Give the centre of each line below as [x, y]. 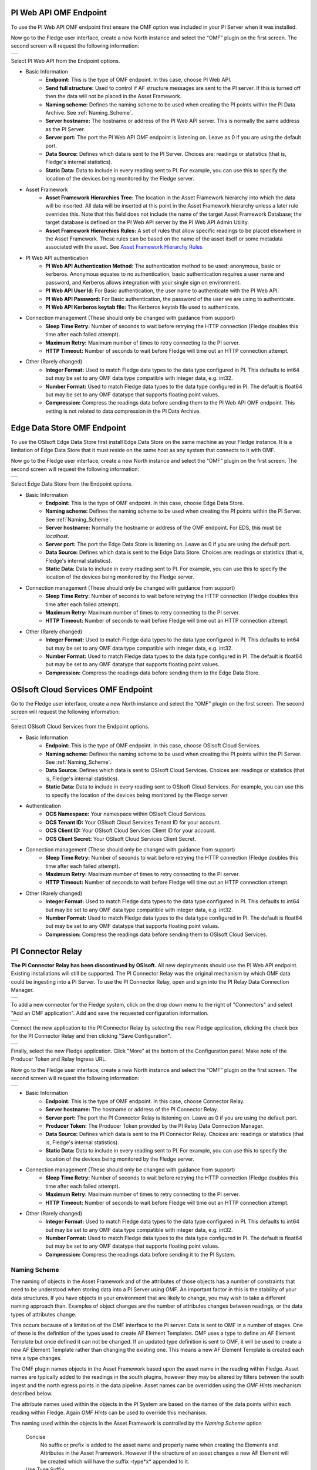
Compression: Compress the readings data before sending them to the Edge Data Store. [153, 673]
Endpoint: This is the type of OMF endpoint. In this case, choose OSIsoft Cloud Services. [153, 746]
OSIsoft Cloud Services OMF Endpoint [82, 689]
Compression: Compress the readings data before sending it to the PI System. [141, 1254]
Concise [36, 1436]
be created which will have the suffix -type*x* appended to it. [115, 1461]
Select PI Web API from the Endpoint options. [65, 61]
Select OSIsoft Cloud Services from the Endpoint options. [80, 727]
